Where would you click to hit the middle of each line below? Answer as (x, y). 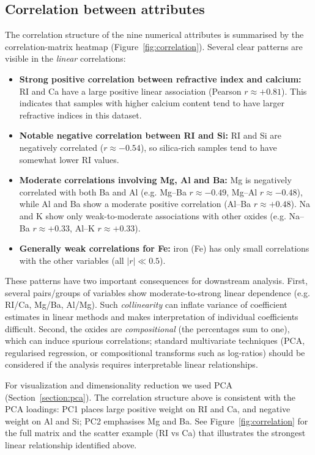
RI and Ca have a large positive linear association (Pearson (130, 91)
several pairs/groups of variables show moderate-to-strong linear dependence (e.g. (157, 292)
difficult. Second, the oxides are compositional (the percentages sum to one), (147, 328)
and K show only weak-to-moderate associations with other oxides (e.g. (153, 215)
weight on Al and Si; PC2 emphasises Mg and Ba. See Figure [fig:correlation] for (157, 420)
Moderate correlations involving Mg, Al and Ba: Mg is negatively (155, 180)
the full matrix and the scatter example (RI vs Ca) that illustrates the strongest (155, 433)
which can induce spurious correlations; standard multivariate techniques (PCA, (155, 340)
